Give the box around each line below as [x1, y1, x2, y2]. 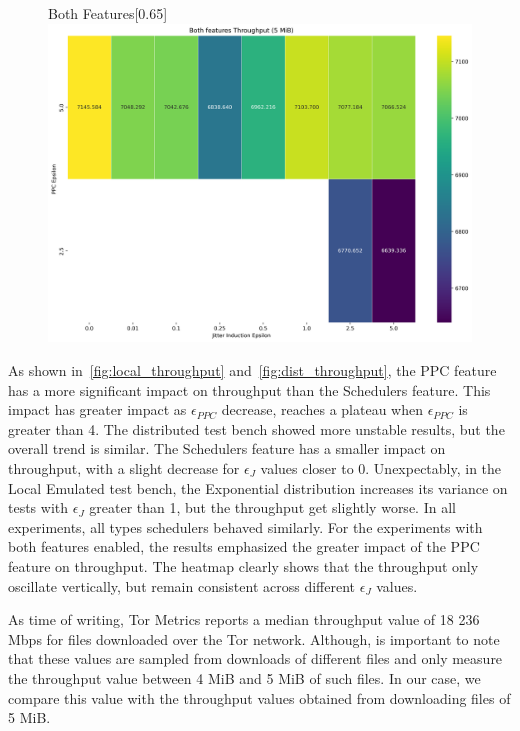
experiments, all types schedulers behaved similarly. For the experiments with [8, 516, 483, 537]
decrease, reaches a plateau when [221, 399, 423, 420]
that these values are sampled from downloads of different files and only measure [8, 648, 503, 669]
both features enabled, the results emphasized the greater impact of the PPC [8, 536, 480, 557]
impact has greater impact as [8, 399, 187, 420]
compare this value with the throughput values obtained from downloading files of [8, 687, 511, 708]
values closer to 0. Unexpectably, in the [260, 457, 502, 478]
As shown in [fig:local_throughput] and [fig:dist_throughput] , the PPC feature [8, 360, 497, 381]
